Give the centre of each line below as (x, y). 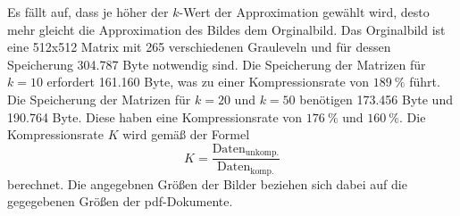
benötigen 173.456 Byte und (376, 99)
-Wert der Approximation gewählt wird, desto (304, 12)
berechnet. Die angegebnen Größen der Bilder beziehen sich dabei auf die (207, 183)
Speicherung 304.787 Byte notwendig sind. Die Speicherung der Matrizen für (217, 64)
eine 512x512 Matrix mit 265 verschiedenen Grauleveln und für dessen (199, 47)
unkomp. (262, 153)
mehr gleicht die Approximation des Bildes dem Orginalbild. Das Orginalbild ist (226, 29)
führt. (425, 82)
